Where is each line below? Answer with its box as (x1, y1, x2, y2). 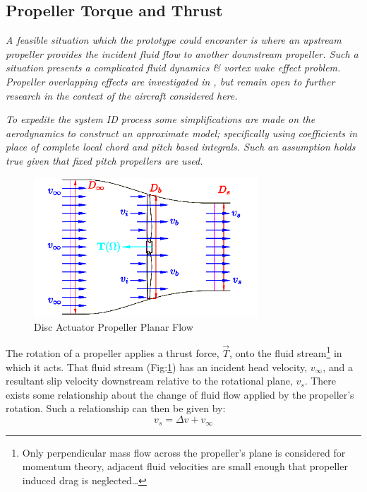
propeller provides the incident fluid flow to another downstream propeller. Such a (6, 46, 359, 61)
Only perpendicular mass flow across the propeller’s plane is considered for (22, 445, 346, 459)
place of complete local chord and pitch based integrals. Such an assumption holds (6, 139, 356, 154)
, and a (323, 359, 353, 374)
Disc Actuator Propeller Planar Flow (34, 319, 193, 334)
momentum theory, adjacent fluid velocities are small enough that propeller (22, 459, 348, 474)
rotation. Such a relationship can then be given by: (6, 401, 226, 416)
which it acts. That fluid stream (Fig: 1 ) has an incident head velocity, (6, 359, 308, 374)
